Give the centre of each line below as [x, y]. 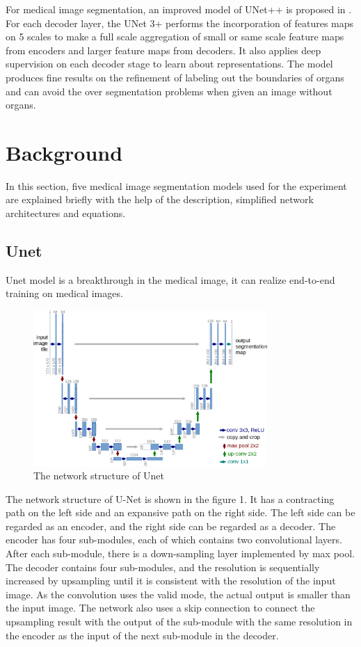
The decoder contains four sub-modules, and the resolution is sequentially [163, 567]
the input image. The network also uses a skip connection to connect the [160, 608]
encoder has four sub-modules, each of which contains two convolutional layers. [174, 540]
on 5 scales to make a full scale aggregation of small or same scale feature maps [175, 37]
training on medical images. [64, 293]
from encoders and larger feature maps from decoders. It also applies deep [163, 50]
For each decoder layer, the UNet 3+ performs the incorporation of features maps [180, 23]
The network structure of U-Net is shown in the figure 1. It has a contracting [170, 498]
